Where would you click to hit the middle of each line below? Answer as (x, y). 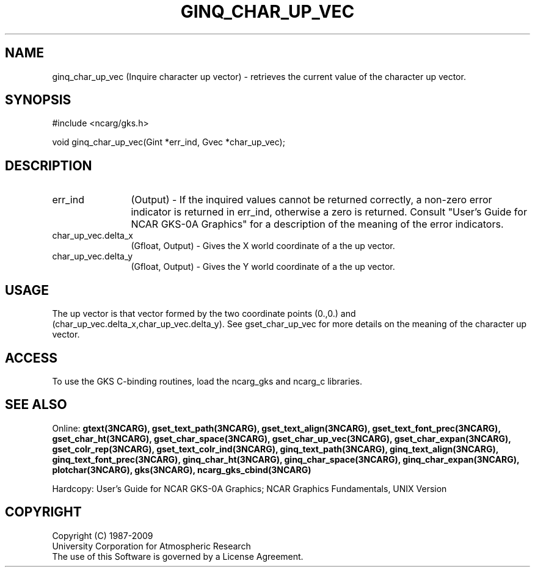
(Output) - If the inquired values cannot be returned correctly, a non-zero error (311, 200)
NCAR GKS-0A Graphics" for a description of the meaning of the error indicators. (317, 224)
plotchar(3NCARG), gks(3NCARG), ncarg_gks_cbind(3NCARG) (182, 469)
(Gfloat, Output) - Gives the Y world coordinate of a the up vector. (263, 267)
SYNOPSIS (38, 100)
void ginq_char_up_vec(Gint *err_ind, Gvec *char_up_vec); (169, 142)
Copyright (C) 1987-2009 (103, 535)
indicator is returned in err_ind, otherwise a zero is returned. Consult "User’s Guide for (329, 212)
